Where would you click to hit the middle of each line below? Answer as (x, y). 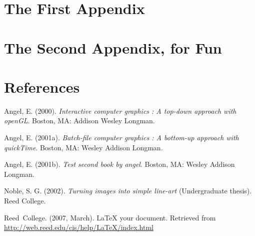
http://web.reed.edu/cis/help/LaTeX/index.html (79, 227)
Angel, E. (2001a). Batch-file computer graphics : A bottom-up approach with (121, 138)
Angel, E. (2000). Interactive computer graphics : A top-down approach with (120, 110)
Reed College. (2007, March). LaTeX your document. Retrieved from (110, 217)
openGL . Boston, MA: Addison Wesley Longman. (79, 121)
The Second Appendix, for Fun (113, 47)
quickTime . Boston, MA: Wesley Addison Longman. (83, 147)
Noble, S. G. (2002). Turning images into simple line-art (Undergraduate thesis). (128, 191)
